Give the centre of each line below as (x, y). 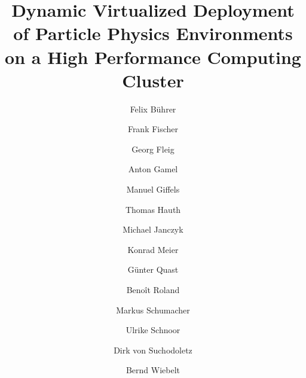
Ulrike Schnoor (153, 330)
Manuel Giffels (153, 189)
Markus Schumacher (153, 310)
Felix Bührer (153, 109)
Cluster (153, 80)
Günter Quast (153, 269)
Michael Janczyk (153, 229)
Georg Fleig (153, 149)
